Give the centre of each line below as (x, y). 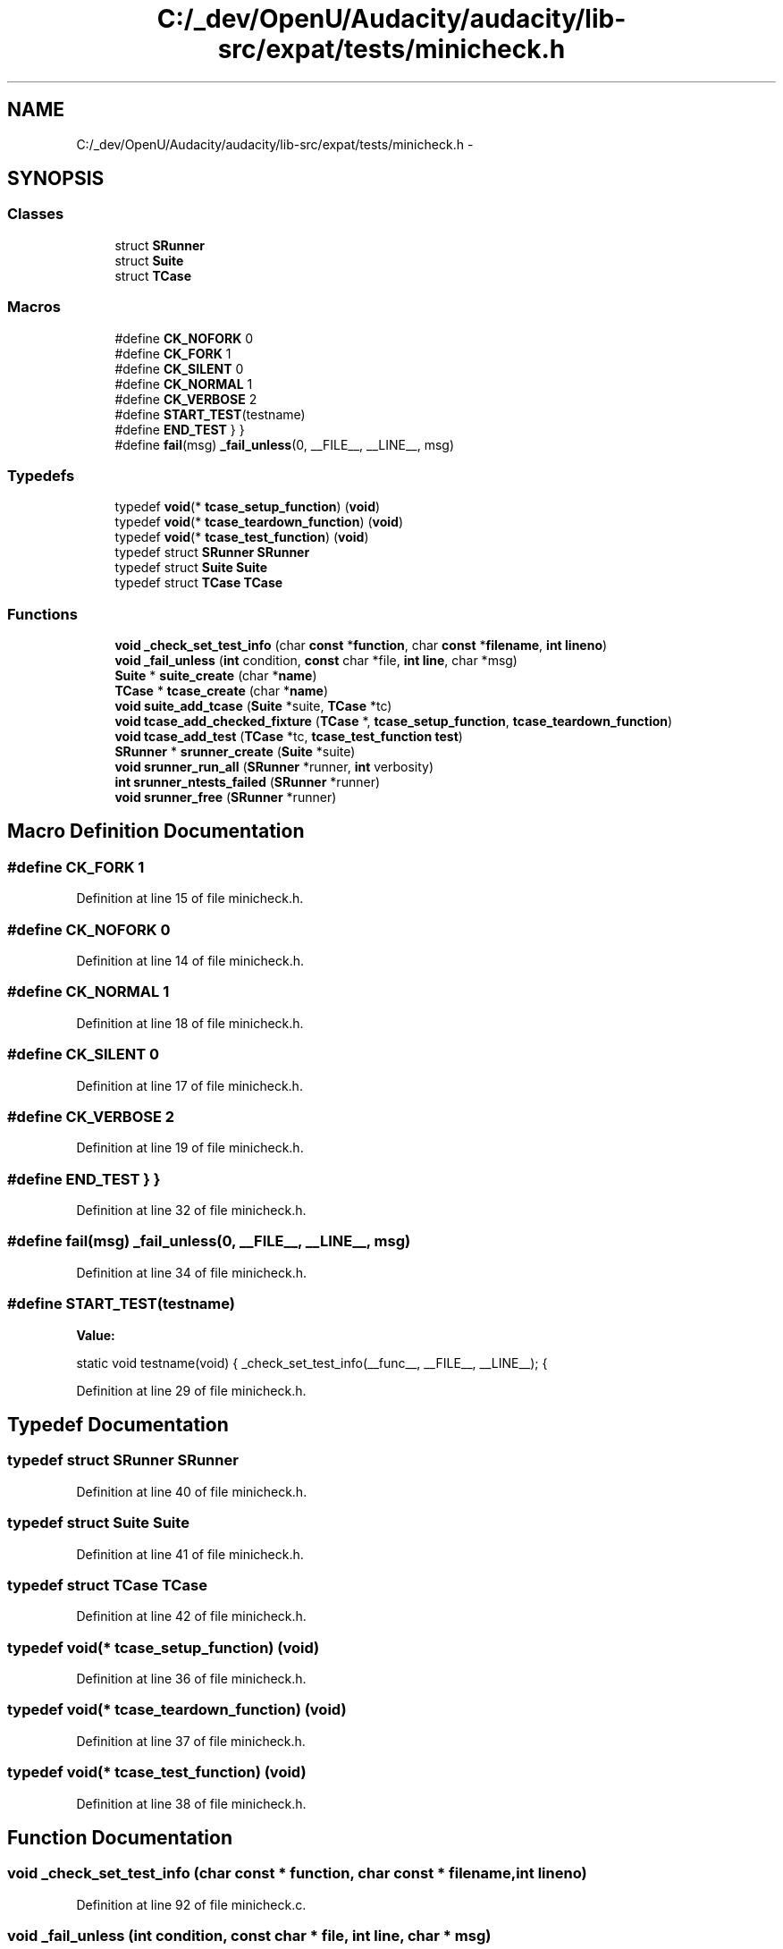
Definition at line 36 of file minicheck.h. (191, 1679)
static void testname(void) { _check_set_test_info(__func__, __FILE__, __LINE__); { (312, 1363)
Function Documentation (120, 1837)
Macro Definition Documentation (156, 831)
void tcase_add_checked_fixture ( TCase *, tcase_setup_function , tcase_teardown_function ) (394, 721)
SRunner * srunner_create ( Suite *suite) (235, 752)
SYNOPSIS (56, 179)
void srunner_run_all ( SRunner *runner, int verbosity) (274, 767)
